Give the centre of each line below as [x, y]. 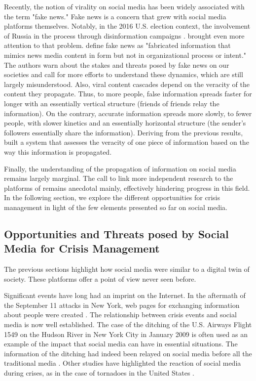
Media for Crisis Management [82, 248]
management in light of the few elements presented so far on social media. [116, 207]
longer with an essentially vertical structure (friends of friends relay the [112, 103]
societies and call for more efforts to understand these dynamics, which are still [124, 74]
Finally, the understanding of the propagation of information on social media [120, 168]
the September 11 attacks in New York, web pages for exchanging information [122, 305]
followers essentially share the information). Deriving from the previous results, [124, 132]
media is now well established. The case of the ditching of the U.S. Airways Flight [128, 324]
